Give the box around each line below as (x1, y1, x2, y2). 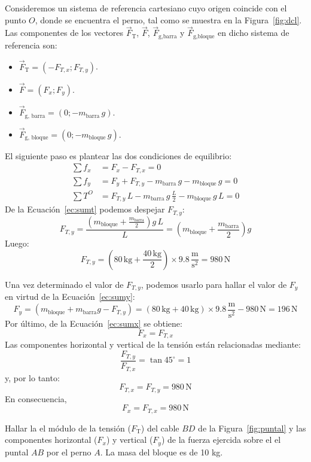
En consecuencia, (5, 392, 67, 405)
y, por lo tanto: (5, 371, 60, 384)
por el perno (46, 445, 92, 458)
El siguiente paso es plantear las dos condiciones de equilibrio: (5, 149, 232, 162)
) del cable (141, 421, 179, 434)
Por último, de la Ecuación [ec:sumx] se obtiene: (5, 317, 182, 329)
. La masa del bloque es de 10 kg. (100, 445, 223, 458)
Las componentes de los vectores (5, 26, 124, 39)
